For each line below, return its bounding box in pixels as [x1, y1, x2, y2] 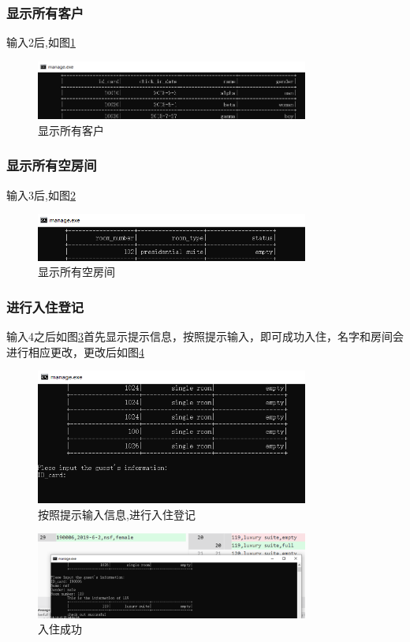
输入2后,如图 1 [6, 34, 76, 50]
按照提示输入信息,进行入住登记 [38, 506, 196, 522]
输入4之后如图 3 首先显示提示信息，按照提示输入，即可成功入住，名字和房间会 [6, 327, 404, 344]
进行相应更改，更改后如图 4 [6, 343, 144, 360]
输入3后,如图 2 [6, 186, 76, 203]
